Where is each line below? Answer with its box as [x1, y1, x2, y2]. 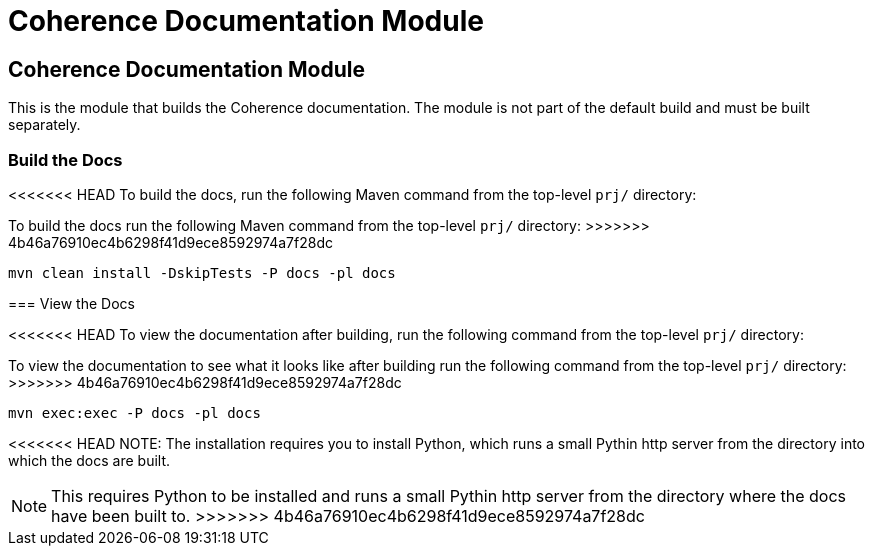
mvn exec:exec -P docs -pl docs [8, 404, 261, 421]
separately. [8, 116, 81, 134]
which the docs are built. [8, 451, 171, 469]
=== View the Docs [8, 294, 135, 312]
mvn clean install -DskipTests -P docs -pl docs [8, 264, 396, 281]
